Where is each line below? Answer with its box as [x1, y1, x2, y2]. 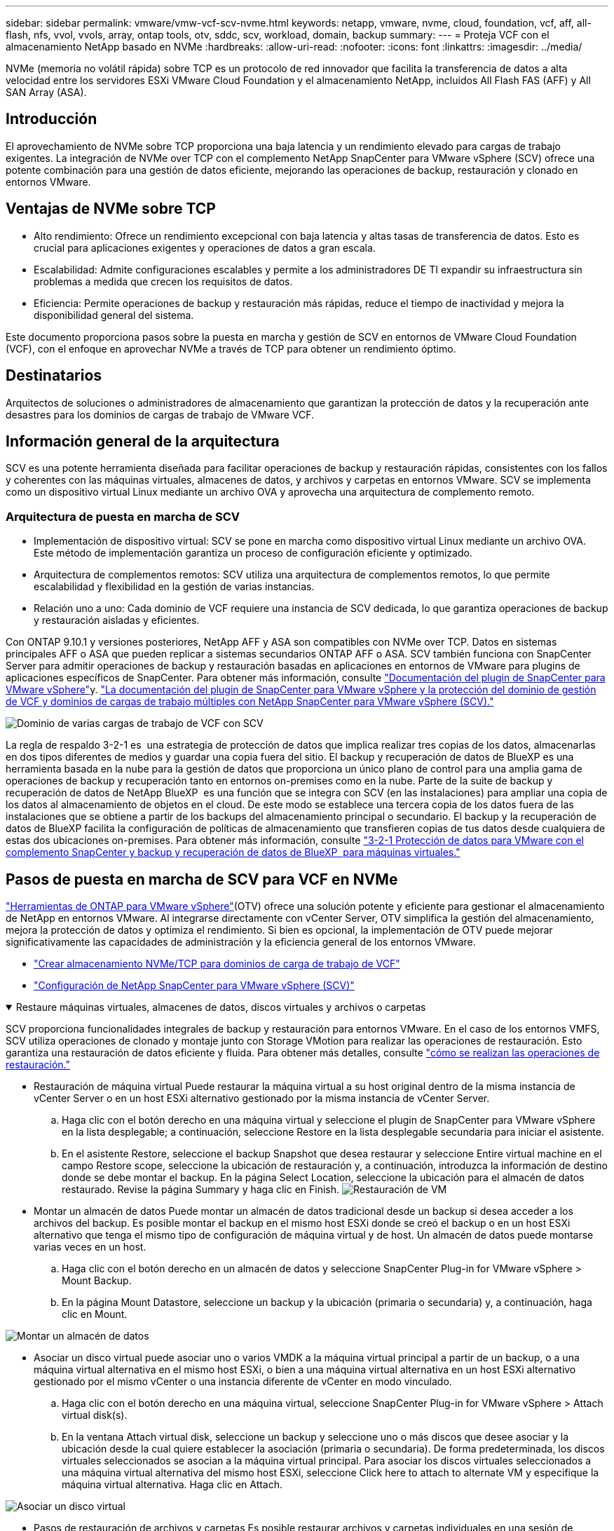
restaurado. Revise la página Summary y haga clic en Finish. [62, 1183, 340, 1195]
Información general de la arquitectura [6, 432, 280, 450]
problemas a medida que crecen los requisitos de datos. [34, 275, 293, 287]
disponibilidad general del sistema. [34, 308, 194, 321]
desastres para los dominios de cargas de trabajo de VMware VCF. [6, 408, 315, 421]
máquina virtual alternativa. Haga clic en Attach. [62, 1478, 283, 1490]
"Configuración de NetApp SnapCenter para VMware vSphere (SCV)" [34, 979, 355, 991]
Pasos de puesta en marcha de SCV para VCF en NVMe [6, 870, 398, 888]
